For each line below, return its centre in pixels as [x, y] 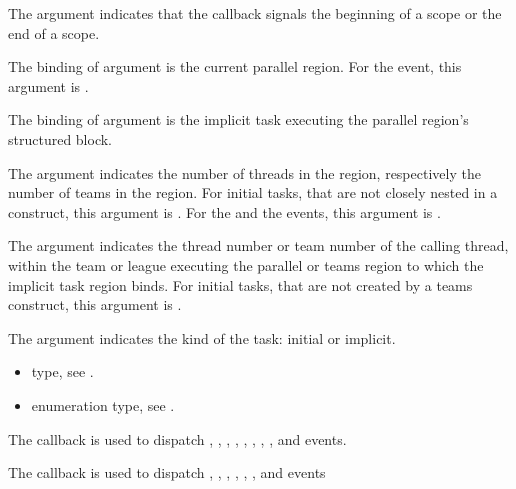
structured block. [60, 138]
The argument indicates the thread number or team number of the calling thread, [258, 245]
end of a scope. [54, 32]
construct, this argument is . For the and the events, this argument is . [224, 211]
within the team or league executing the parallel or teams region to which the [246, 264]
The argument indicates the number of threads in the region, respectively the [244, 172]
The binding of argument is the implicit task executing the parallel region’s [238, 119]
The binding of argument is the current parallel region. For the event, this [235, 66]
